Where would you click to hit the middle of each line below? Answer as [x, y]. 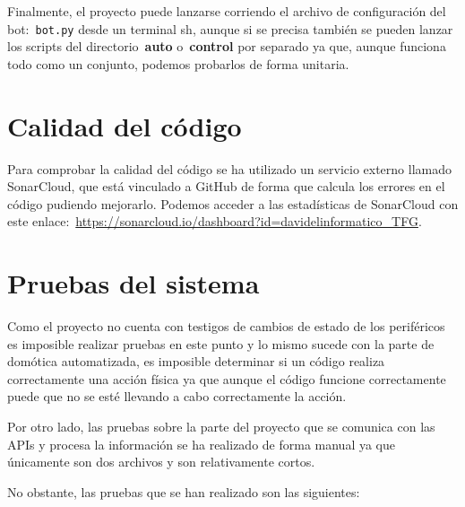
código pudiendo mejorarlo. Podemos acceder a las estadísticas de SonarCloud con [233, 203]
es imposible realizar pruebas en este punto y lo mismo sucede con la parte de [221, 343]
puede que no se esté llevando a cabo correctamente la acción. [177, 396]
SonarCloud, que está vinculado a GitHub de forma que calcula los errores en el [226, 186]
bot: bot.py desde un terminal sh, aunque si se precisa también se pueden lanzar [230, 28]
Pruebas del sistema [133, 283]
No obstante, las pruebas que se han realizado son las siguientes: [184, 491]
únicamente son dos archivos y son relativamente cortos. [161, 462]
